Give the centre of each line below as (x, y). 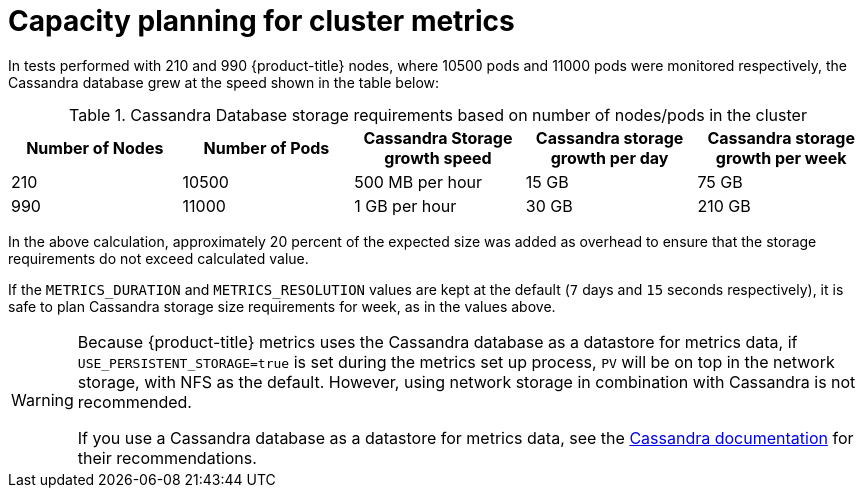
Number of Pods (266, 147)
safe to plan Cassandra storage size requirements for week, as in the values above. (282, 306)
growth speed (438, 157)
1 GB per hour (405, 205)
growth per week (781, 157)
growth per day (609, 157)
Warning (42, 399)
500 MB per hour (418, 181)
